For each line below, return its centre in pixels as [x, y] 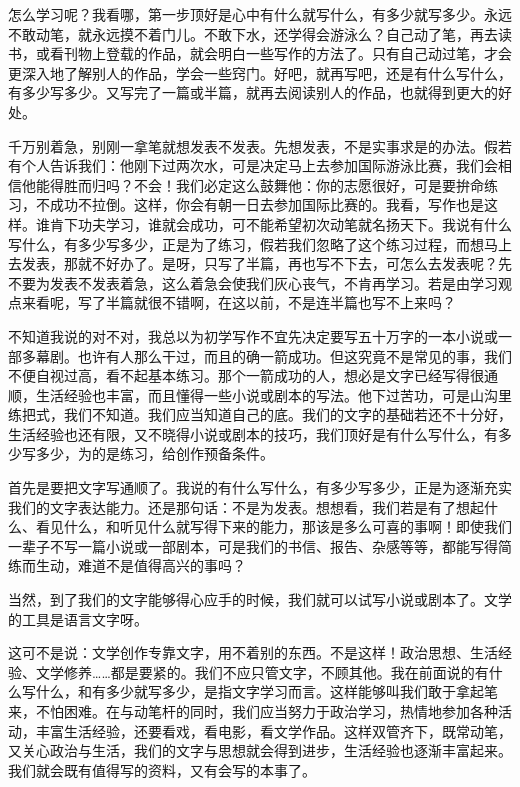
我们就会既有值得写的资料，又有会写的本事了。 [162, 769]
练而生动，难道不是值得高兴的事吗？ [127, 565]
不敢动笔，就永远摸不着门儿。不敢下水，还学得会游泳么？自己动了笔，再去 [253, 33]
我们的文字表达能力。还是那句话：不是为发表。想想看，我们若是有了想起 [246, 506]
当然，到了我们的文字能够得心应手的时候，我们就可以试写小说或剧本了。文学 [260, 599]
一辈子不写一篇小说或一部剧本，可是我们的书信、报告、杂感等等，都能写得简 [260, 545]
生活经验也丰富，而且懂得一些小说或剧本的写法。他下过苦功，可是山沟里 [273, 394]
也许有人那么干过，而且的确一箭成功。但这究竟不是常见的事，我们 [294, 355]
